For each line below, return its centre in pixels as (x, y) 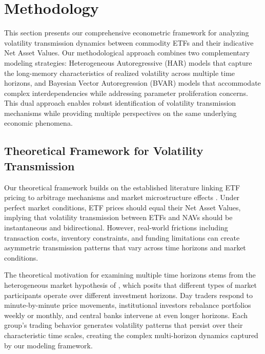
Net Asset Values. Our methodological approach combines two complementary (127, 53)
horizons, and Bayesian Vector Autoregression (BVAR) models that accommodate (132, 83)
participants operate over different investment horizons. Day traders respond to (129, 295)
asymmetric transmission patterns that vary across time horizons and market (125, 248)
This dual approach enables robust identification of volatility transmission (120, 103)
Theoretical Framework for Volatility (104, 151)
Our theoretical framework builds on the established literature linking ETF (122, 187)
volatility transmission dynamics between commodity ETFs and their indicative (129, 42)
